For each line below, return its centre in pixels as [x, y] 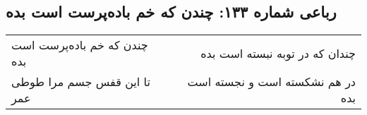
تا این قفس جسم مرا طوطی [81, 82]
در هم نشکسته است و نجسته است [271, 82]
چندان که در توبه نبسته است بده [278, 53]
